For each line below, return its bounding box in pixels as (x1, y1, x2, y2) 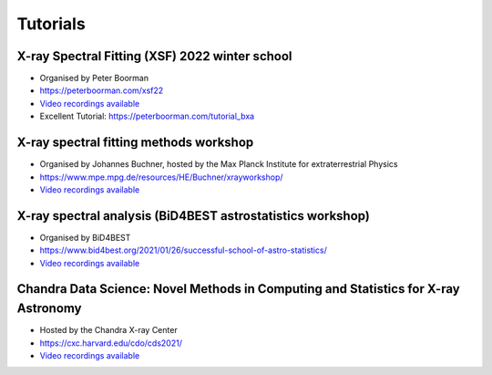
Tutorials (16, 14, 86, 34)
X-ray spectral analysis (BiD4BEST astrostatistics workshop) (16, 208, 371, 224)
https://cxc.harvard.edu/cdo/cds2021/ (39, 338, 182, 349)
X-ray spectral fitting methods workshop (16, 135, 254, 151)
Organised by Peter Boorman (39, 73, 149, 84)
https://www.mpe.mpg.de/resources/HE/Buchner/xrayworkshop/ (39, 172, 283, 182)
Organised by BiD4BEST (39, 232, 131, 243)
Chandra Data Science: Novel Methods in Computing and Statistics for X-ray (16, 281, 460, 297)
